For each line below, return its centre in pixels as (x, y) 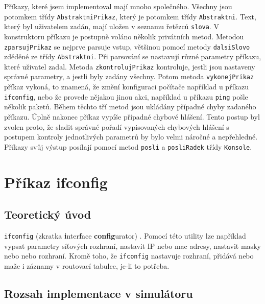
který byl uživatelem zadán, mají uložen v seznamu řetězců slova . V (112, 26)
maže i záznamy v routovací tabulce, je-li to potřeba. (87, 265)
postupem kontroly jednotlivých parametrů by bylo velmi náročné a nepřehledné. (131, 137)
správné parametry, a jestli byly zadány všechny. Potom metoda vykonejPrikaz (129, 76)
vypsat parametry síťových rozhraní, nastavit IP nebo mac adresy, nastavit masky (132, 245)
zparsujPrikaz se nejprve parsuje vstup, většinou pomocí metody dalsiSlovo (127, 46)
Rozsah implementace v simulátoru (99, 293)
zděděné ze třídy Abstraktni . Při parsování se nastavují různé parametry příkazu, (133, 56)
